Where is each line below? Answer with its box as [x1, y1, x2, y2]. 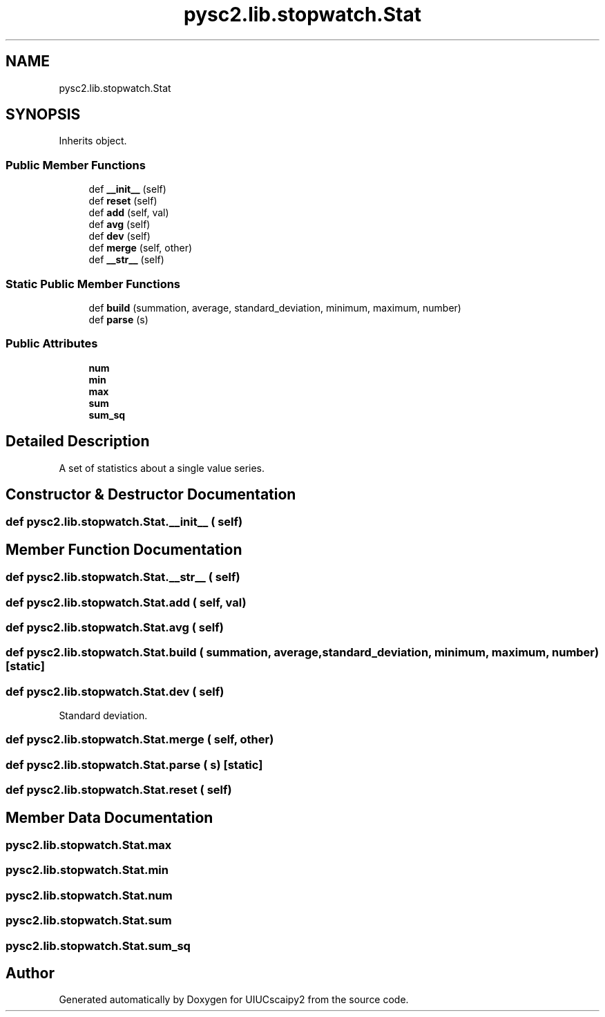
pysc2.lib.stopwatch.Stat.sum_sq [6, 938, 191, 953]
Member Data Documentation [6, 808, 213, 826]
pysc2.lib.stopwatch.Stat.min [6, 863, 169, 877]
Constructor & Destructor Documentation [6, 485, 296, 503]
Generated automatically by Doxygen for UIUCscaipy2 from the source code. [59, 994, 409, 1006]
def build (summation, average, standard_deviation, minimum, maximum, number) [88, 301, 461, 314]
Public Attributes [6, 336, 98, 351]
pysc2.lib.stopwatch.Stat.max [6, 838, 172, 853]
